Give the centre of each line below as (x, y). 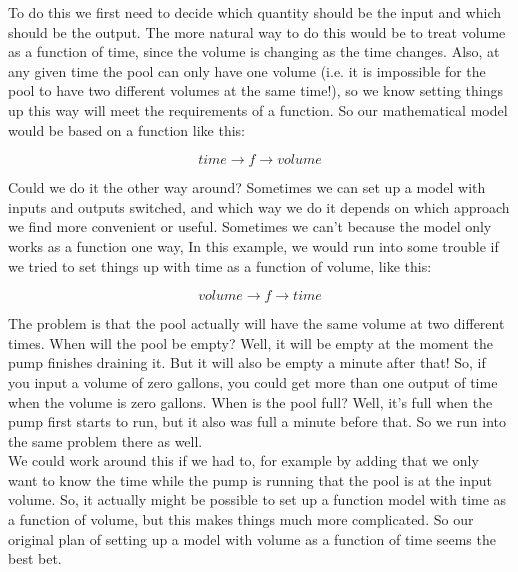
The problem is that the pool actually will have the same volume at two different (256, 323)
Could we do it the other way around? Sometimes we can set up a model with (247, 187)
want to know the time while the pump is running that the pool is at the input (250, 479)
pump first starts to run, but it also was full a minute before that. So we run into (257, 421)
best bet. (35, 558)
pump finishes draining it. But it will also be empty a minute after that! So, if (247, 362)
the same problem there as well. (105, 440)
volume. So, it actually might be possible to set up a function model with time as (257, 499)
